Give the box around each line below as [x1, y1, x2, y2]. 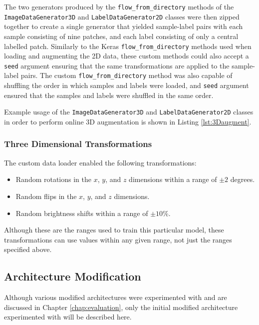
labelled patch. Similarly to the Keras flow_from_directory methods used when [4, 40, 252, 51]
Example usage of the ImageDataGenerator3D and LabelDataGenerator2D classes [4, 106, 254, 117]
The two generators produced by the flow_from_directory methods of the [4, 1, 234, 11]
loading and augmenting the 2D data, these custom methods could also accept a [4, 50, 249, 61]
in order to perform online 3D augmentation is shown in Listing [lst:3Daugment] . [4, 116, 252, 126]
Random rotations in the [15, 174, 92, 184]
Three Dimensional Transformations [4, 137, 152, 150]
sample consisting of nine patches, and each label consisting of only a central [4, 30, 239, 41]
